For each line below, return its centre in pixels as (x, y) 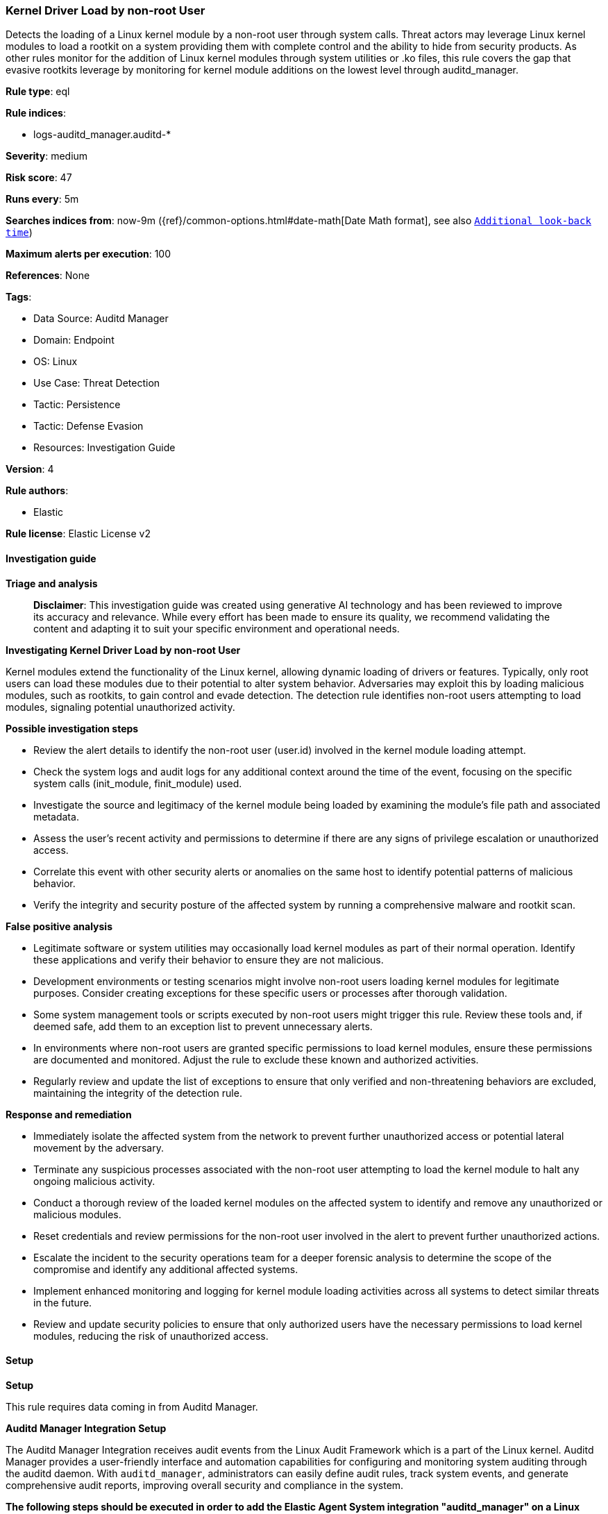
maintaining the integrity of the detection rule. (138, 1093)
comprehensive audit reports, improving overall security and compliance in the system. (205, 1485)
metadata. (56, 816)
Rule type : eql (38, 92)
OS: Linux (56, 362)
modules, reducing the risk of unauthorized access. (151, 1336)
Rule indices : (36, 113)
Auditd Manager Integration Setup (86, 1428)
